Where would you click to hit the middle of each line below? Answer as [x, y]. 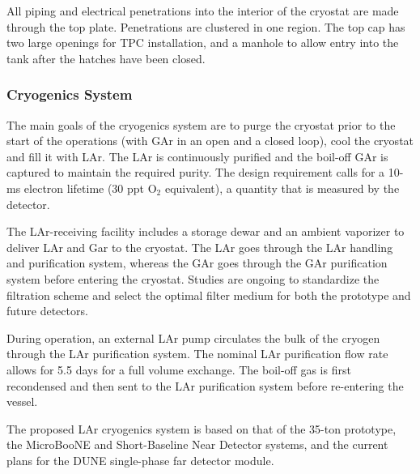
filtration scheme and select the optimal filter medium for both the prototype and [209, 295]
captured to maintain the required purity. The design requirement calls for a [196, 172]
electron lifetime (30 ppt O [90, 188]
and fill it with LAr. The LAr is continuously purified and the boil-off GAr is [197, 156]
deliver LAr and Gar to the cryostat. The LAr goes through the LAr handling [200, 247]
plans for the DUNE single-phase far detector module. [140, 460]
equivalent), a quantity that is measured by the [282, 188]
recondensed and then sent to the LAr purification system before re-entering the [205, 385]
